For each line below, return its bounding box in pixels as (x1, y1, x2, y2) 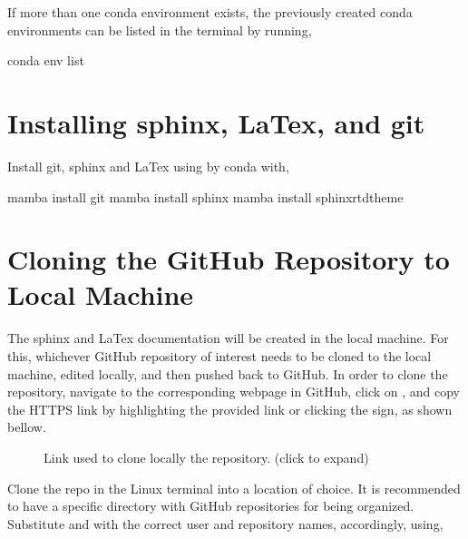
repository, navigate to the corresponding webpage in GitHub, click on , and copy (7, 382, 460, 401)
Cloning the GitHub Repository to (7, 240, 450, 278)
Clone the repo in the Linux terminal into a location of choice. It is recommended (7, 478, 461, 497)
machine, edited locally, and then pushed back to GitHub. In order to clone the (7, 364, 448, 383)
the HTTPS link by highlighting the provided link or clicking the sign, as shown (7, 399, 453, 418)
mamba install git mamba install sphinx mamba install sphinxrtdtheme (7, 187, 404, 206)
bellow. (7, 417, 46, 436)
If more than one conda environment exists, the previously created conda (7, 3, 413, 21)
